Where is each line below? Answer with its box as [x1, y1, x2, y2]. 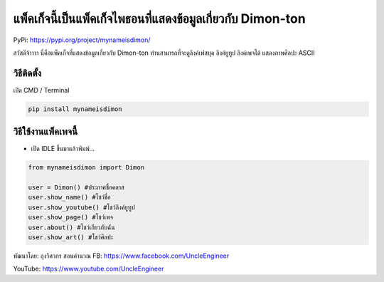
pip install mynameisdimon [28, 105, 122, 113]
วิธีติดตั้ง [13, 67, 42, 79]
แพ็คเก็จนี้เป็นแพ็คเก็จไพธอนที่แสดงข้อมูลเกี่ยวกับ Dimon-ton [13, 11, 306, 26]
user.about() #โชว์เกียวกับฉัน [28, 223, 115, 231]
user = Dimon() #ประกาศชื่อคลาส [28, 184, 124, 192]
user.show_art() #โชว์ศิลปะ [28, 234, 114, 241]
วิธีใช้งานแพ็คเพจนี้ [13, 125, 78, 138]
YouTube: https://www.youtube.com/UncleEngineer [13, 264, 164, 273]
